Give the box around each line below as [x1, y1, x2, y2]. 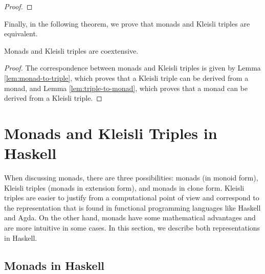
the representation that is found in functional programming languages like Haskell [4, 202, 261, 213]
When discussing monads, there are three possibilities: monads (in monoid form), [4, 172, 258, 183]
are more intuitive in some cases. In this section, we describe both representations [4, 222, 260, 233]
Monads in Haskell [4, 257, 105, 273]
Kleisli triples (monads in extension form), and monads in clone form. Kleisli [4, 182, 245, 193]
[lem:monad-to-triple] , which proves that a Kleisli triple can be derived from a [4, 72, 249, 83]
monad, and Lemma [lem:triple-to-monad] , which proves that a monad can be [4, 82, 248, 93]
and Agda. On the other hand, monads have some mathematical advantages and [4, 212, 256, 223]
